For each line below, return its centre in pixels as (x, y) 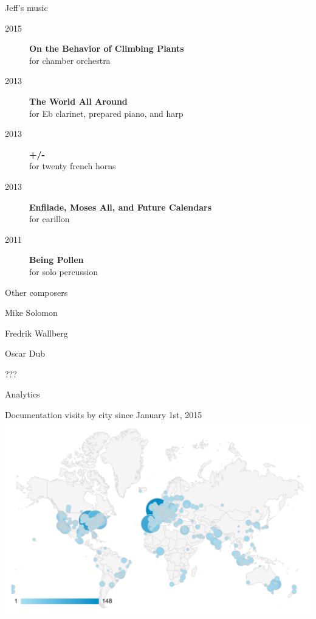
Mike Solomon (31, 313)
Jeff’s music (26, 7)
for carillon (50, 219)
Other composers (36, 292)
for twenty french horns (73, 166)
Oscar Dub (25, 353)
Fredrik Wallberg (36, 333)
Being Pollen (57, 260)
